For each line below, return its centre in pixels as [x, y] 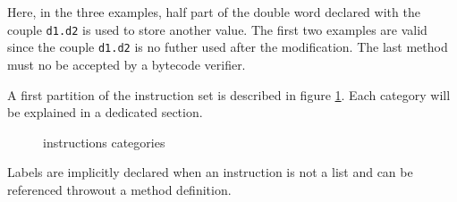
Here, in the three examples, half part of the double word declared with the [214, 12]
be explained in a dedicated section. [105, 112]
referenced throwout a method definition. [119, 189]
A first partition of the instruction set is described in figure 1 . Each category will [229, 94]
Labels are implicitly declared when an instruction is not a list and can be [210, 172]
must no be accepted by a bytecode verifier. [127, 64]
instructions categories [104, 142]
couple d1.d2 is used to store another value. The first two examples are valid [217, 29]
